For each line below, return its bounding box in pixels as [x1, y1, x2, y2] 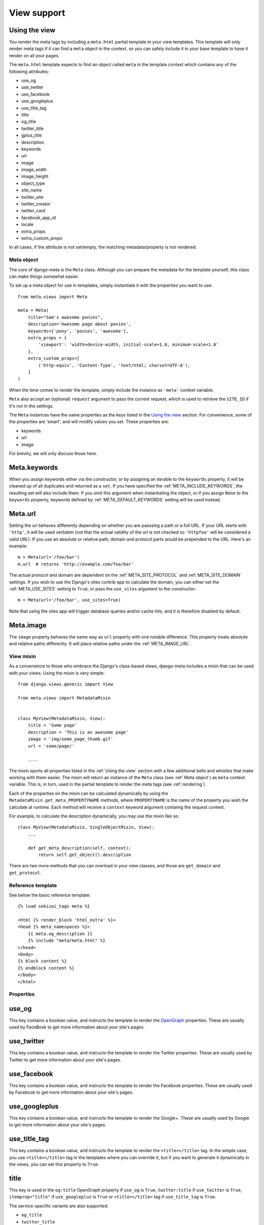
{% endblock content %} [18, 965, 75, 971]
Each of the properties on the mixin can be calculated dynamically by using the [9, 790, 168, 796]
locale [21, 221, 34, 227]
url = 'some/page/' [27, 743, 75, 749]
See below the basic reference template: [9, 892, 91, 898]
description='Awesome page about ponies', [27, 321, 132, 327]
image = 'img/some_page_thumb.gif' [27, 736, 113, 742]
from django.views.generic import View [18, 682, 113, 687]
